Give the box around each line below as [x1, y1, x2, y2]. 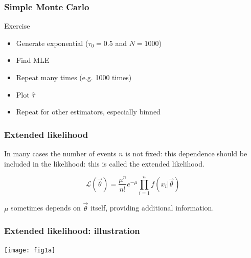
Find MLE [16, 55, 50, 65]
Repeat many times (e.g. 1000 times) [16, 72, 132, 82]
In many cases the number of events [4, 148, 117, 158]
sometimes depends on [11, 202, 81, 213]
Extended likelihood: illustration [4, 224, 140, 237]
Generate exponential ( [16, 37, 88, 48]
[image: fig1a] [4, 247, 56, 254]
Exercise [4, 20, 30, 31]
